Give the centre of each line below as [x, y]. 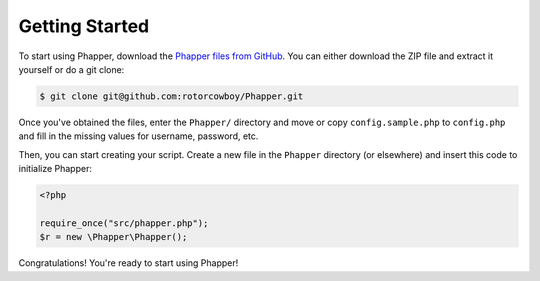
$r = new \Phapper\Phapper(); [113, 237]
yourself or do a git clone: [71, 69]
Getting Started [84, 26]
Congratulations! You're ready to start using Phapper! [128, 263]
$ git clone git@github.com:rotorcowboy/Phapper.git [171, 96]
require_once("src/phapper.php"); [124, 223]
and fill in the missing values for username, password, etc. [138, 136]
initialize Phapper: [55, 169]
